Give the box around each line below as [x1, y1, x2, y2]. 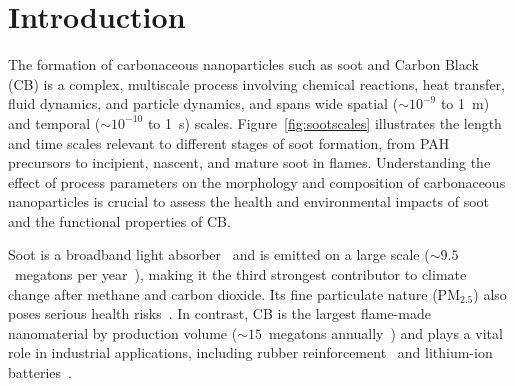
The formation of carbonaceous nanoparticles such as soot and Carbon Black [8, 54, 479, 75]
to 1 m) [440, 93, 490, 114]
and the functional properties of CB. [8, 210, 231, 231]
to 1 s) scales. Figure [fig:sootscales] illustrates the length [147, 112, 502, 133]
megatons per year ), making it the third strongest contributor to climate [14, 264, 467, 285]
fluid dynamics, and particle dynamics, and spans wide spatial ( [8, 93, 399, 114]
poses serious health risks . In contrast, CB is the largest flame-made [8, 303, 431, 324]
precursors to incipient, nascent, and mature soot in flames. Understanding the [8, 152, 491, 173]
